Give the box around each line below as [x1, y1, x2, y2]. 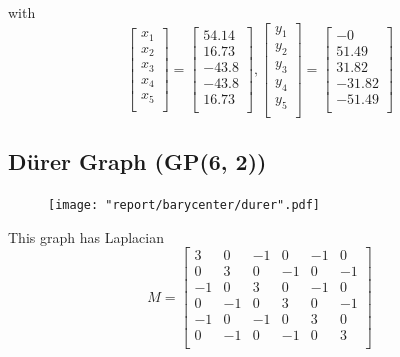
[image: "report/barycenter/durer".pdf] [48, 197, 321, 212]
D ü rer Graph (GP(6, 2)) [8, 146, 267, 177]
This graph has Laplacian [8, 226, 164, 247]
